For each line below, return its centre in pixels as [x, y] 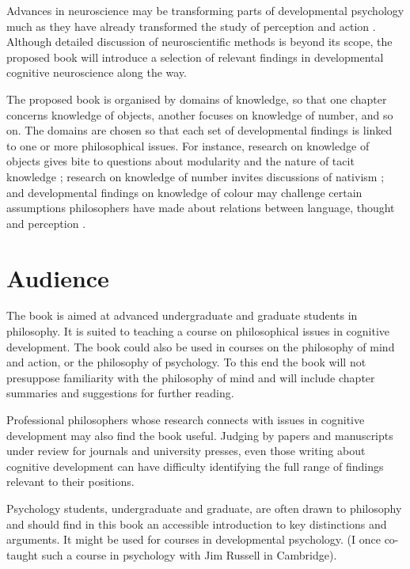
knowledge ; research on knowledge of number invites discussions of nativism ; [196, 176]
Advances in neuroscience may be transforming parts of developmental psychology [205, 10]
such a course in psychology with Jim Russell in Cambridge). [189, 554]
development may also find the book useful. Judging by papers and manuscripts [200, 435]
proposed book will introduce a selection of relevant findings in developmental [195, 57]
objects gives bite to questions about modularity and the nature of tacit [180, 161]
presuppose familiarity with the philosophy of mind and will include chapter [191, 377]
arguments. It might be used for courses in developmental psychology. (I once [194, 539]
